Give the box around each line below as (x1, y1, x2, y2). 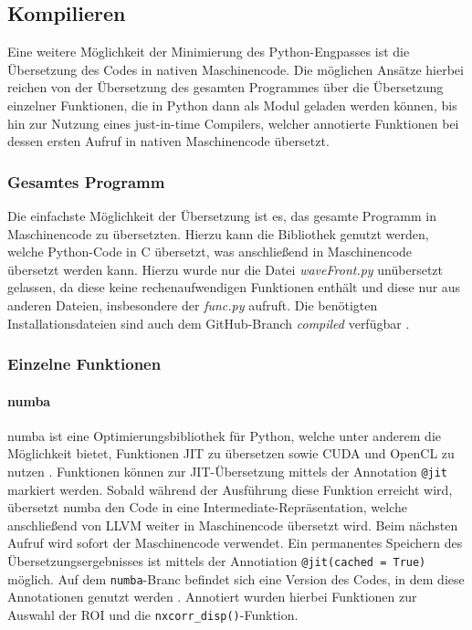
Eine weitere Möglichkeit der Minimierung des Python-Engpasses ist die (7, 42, 410, 61)
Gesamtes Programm (7, 170, 165, 193)
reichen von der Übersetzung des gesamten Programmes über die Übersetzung (7, 78, 444, 97)
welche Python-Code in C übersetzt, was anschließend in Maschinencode (7, 242, 413, 261)
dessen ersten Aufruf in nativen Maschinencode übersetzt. (7, 131, 330, 151)
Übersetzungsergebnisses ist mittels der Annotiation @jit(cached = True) (7, 551, 426, 570)
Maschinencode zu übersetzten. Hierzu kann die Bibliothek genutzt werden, (7, 224, 429, 243)
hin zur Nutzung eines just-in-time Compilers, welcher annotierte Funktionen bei (7, 113, 459, 132)
